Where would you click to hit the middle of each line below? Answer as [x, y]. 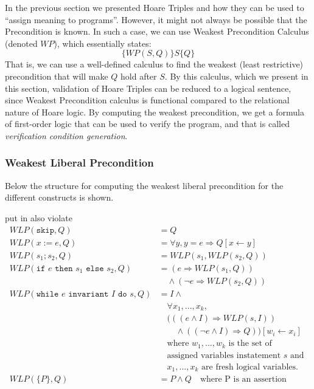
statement [262, 355]
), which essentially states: [103, 43]
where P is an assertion [243, 380]
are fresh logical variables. [250, 367]
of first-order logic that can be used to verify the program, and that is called [147, 124]
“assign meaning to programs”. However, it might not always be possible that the [156, 19]
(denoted [21, 43]
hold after [139, 76]
